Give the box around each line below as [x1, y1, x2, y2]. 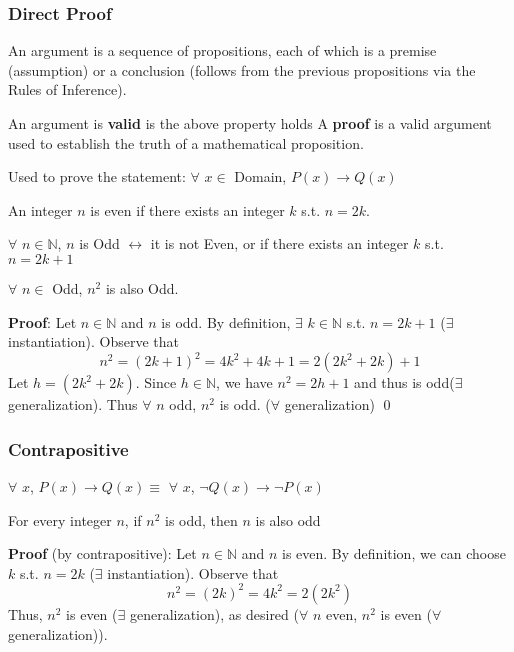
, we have [216, 372, 273, 393]
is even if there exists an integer [90, 199, 285, 220]
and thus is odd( [354, 372, 455, 393]
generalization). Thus [8, 394, 138, 415]
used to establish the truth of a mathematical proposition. [8, 132, 364, 153]
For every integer [8, 509, 112, 530]
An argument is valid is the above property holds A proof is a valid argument [8, 113, 492, 133]
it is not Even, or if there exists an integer [150, 233, 409, 254]
